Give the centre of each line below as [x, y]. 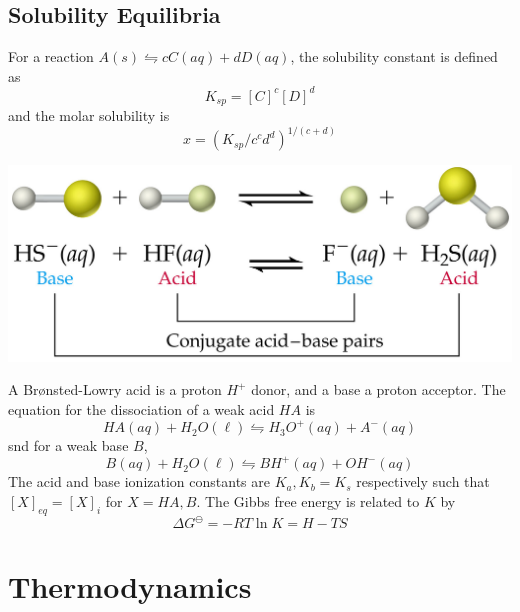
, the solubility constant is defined [394, 56]
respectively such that [423, 481]
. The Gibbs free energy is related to [308, 500]
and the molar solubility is [89, 115]
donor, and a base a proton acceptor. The [378, 389]
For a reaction [51, 56]
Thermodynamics [130, 586]
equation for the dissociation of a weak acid [141, 409]
